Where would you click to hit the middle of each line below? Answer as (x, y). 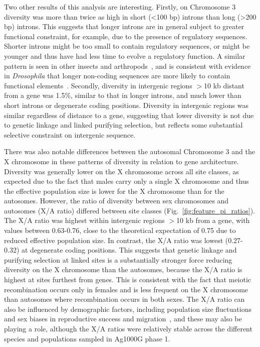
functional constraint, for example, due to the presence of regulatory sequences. (126, 36)
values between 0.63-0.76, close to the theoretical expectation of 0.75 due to (120, 230)
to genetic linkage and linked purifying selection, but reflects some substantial (123, 125)
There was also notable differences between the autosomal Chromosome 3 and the (129, 151)
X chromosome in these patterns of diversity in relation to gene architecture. (121, 161)
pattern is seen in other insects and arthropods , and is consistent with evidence (127, 66)
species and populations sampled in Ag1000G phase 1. (87, 338)
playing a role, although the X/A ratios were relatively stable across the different (128, 328)
